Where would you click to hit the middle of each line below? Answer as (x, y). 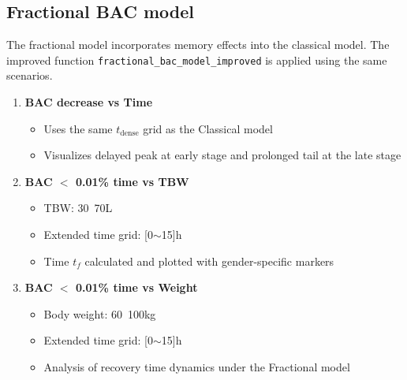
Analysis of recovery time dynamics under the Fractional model (197, 366)
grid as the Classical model (208, 128)
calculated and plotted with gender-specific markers (209, 261)
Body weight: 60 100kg (100, 313)
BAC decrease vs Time (89, 102)
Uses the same (78, 128)
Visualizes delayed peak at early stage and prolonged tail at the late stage (222, 155)
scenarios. (30, 75)
